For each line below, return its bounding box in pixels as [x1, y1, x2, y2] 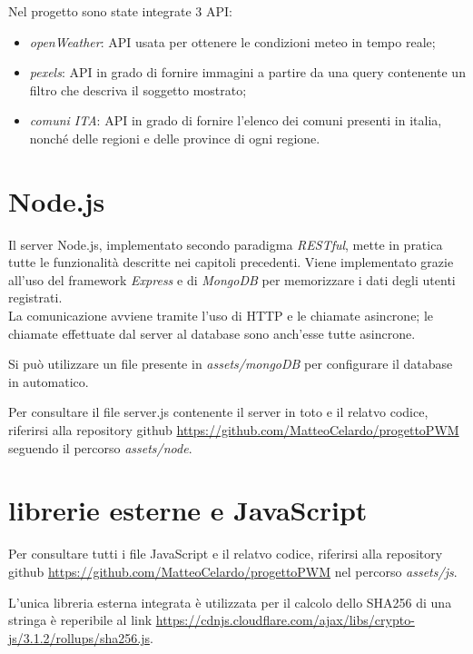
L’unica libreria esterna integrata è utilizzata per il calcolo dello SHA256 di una [8, 592, 452, 611]
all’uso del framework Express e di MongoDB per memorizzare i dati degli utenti [8, 270, 456, 289]
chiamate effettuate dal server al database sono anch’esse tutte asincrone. [8, 323, 416, 342]
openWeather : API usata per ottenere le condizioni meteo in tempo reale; [29, 32, 436, 51]
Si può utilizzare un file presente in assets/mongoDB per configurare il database [8, 354, 453, 373]
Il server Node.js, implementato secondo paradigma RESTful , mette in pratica [8, 234, 443, 253]
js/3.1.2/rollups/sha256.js [8, 628, 150, 647]
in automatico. [8, 372, 89, 391]
